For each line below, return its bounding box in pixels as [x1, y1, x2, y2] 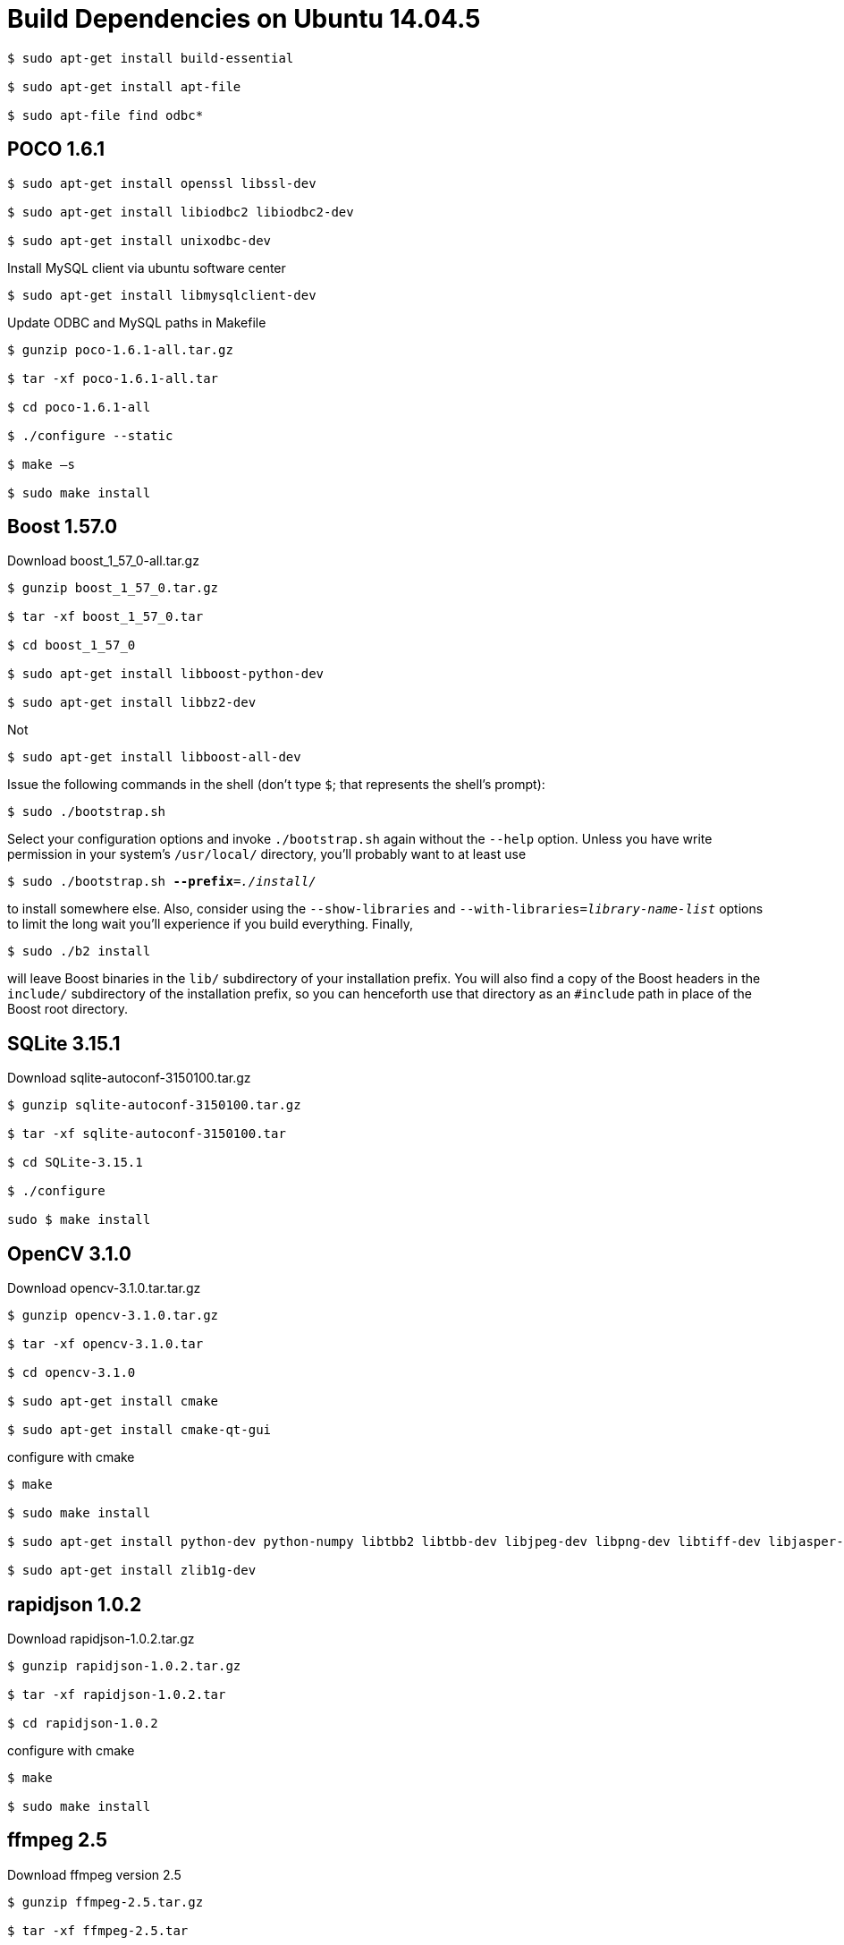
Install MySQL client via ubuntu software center [7, 259, 286, 276]
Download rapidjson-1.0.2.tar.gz [7, 1630, 195, 1646]
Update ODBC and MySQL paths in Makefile [7, 314, 266, 330]
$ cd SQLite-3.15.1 [7, 1155, 143, 1170]
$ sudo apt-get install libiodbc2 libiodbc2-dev [7, 204, 354, 219]
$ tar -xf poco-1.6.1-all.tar [7, 370, 219, 386]
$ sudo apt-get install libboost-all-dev [7, 750, 301, 765]
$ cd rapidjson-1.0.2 [7, 1715, 158, 1730]
